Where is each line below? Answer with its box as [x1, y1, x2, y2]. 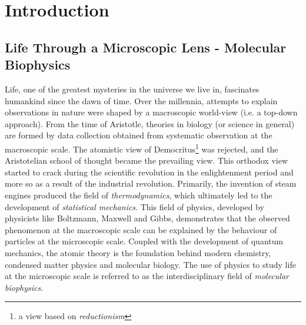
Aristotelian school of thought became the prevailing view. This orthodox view [5, 154, 288, 167]
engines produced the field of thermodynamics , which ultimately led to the [5, 188, 272, 201]
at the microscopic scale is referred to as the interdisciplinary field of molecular [5, 270, 290, 282]
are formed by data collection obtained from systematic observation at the [5, 129, 272, 141]
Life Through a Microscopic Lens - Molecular [5, 38, 287, 56]
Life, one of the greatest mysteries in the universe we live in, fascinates [5, 82, 260, 95]
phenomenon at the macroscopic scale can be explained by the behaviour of [5, 223, 277, 236]
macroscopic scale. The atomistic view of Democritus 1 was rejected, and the [5, 141, 278, 155]
